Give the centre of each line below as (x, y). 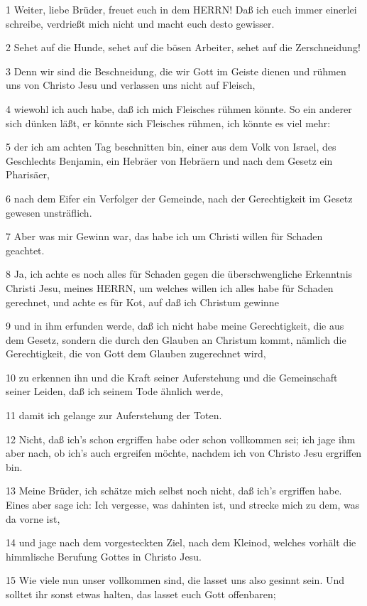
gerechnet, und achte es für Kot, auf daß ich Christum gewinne (142, 302)
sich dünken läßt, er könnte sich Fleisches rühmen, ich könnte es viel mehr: (168, 123)
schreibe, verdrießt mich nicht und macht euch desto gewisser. (140, 23)
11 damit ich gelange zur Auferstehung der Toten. (114, 415)
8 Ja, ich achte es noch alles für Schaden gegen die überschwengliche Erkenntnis (179, 274)
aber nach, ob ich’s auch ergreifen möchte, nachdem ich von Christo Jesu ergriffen (184, 453)
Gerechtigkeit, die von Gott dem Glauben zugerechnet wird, (136, 353)
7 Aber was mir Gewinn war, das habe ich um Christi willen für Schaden (164, 236)
